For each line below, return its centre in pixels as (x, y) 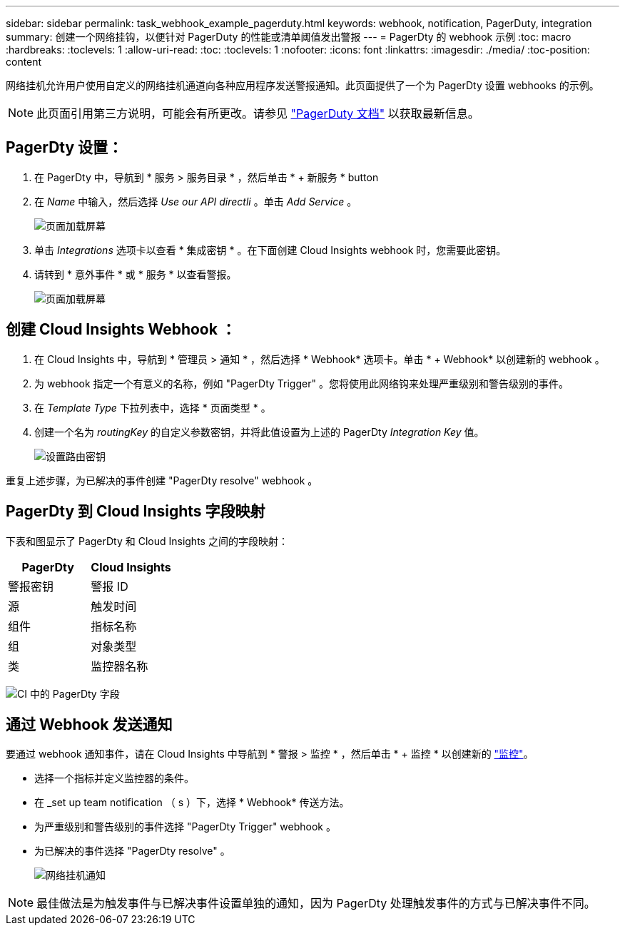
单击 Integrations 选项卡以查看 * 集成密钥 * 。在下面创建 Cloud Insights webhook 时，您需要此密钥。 (270, 250)
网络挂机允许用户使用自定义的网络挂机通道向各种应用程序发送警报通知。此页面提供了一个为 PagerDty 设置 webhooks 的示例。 (303, 85)
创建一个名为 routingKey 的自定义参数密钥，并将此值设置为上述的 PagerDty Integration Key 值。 (259, 432)
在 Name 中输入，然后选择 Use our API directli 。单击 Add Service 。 (196, 201)
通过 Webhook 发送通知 (89, 724)
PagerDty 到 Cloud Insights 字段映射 (136, 512)
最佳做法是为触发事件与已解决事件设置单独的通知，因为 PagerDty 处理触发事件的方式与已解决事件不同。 (316, 904)
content (24, 62)
